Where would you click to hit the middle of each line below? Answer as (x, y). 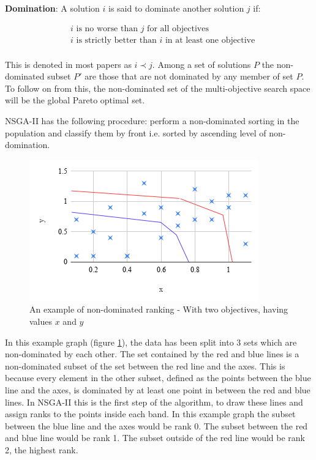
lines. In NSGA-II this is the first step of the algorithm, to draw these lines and (154, 402)
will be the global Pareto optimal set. (75, 100)
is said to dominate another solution (176, 8)
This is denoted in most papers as (68, 64)
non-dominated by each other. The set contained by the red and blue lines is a (152, 354)
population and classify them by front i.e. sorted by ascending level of (136, 132)
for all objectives (178, 28)
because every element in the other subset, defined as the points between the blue (158, 378)
